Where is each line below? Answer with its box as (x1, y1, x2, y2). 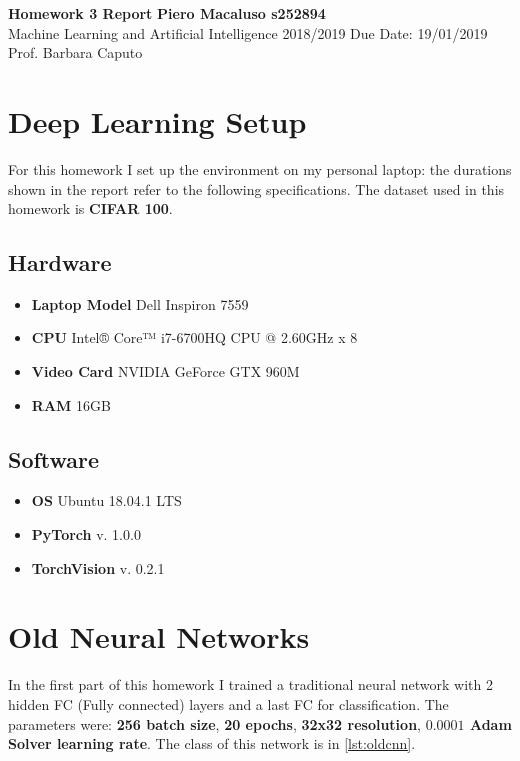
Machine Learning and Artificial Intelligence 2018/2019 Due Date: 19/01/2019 (8, 22, 488, 43)
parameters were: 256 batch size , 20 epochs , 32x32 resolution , (8, 713, 421, 734)
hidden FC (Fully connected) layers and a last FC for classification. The (8, 693, 449, 714)
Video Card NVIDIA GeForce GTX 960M (31, 361, 300, 382)
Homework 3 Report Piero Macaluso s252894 (8, 3, 326, 23)
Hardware (8, 247, 112, 278)
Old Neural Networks (8, 616, 310, 657)
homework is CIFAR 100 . (8, 198, 173, 219)
